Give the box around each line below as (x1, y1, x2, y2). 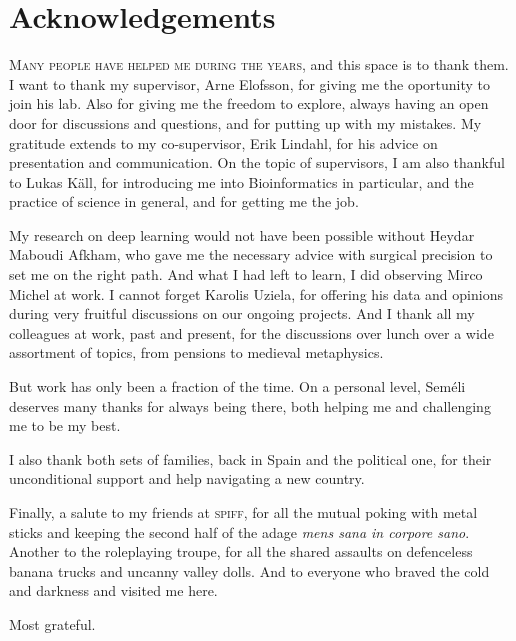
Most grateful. (9, 613, 96, 634)
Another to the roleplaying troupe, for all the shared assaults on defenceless (9, 541, 473, 562)
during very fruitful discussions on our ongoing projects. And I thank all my (9, 303, 475, 324)
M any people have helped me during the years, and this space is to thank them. (9, 54, 509, 75)
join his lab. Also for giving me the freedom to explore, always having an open (9, 93, 489, 114)
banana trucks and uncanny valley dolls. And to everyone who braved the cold (9, 560, 490, 581)
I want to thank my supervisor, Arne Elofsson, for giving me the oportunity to (9, 73, 491, 94)
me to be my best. (9, 415, 121, 436)
